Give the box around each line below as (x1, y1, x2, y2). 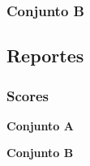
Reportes (6, 43, 84, 68)
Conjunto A (6, 117, 74, 134)
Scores (6, 85, 49, 105)
